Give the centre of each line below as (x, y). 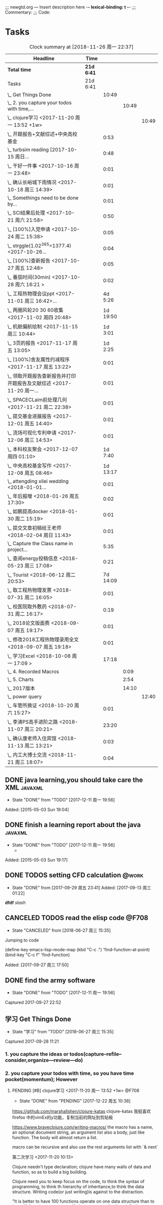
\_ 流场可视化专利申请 (32, 433)
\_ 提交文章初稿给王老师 (34, 528)
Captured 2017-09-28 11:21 (32, 1042)
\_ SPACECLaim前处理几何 (37, 400)
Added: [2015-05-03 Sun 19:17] (36, 860)
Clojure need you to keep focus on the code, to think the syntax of (78, 1182)
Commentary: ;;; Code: (28, 12)
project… (18, 550)
